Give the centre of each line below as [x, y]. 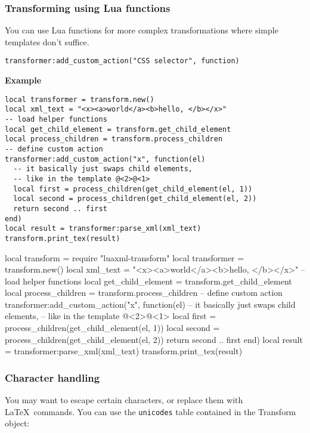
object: [17, 423]
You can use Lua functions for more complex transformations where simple [142, 30]
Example [23, 80]
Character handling [52, 377]
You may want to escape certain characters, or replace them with [124, 400]
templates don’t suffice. [47, 41]
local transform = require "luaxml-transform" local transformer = [125, 257]
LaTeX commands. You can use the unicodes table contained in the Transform [151, 411]
